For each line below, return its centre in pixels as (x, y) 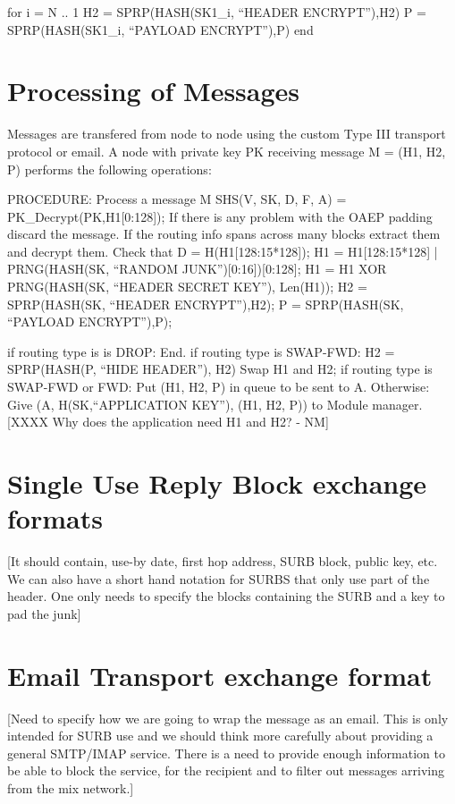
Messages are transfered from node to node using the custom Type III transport (227, 134)
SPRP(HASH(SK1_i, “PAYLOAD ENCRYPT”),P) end (160, 29)
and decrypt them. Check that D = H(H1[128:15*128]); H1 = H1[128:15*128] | (223, 251)
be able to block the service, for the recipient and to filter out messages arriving (226, 770)
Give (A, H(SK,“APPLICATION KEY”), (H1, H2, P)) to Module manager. (215, 404)
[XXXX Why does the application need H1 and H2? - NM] (168, 422)
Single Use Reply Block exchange (217, 483)
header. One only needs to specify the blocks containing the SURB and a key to (226, 596)
